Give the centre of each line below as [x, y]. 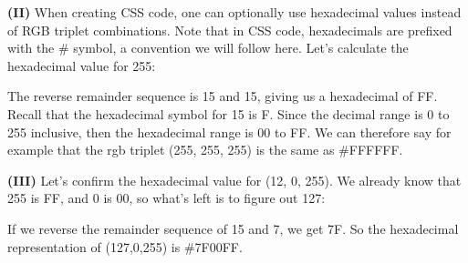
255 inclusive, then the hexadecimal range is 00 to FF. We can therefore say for [229, 131]
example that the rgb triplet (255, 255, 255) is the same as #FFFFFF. [205, 150]
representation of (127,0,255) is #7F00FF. [125, 246]
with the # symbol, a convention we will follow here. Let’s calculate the [208, 48]
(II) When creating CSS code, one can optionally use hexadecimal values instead [234, 12]
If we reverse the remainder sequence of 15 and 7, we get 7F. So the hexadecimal [233, 228]
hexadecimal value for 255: [82, 65]
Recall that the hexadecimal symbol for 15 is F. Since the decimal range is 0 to [229, 113]
